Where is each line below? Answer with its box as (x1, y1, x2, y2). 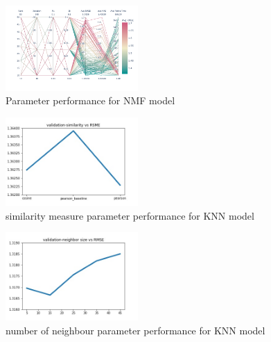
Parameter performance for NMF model (6, 93, 175, 108)
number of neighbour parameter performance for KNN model (6, 323, 265, 337)
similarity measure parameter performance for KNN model (6, 208, 254, 222)
